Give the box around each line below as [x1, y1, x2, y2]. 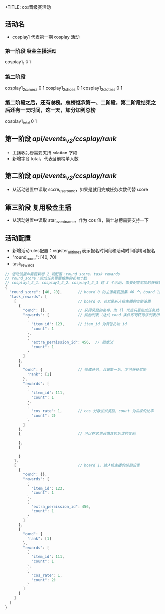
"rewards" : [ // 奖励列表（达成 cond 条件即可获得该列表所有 [23, 312, 164, 317]
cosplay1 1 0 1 [5, 59, 31, 66]
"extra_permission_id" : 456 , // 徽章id [31, 340, 114, 345]
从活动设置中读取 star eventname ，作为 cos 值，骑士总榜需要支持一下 [12, 217, 149, 224]
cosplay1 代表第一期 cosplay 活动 [12, 34, 80, 40]
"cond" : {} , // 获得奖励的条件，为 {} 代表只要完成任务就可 [23, 308, 163, 313]
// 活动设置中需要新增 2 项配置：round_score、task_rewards [5, 271, 120, 276]
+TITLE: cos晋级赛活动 [5, 4, 51, 10]
